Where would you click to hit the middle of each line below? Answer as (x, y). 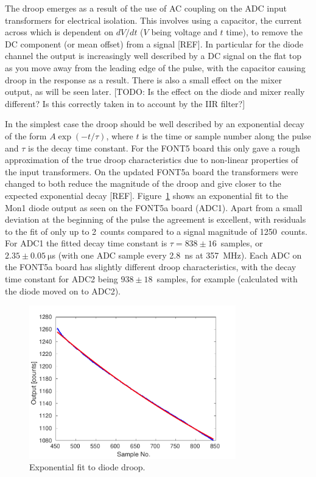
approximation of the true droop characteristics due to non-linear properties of (152, 160)
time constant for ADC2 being (61, 279)
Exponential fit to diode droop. (87, 467)
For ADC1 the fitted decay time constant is (86, 243)
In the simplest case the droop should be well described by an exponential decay (155, 124)
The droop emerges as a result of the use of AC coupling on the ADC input (146, 8)
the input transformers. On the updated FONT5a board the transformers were (152, 171)
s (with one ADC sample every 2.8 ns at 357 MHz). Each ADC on (177, 255)
